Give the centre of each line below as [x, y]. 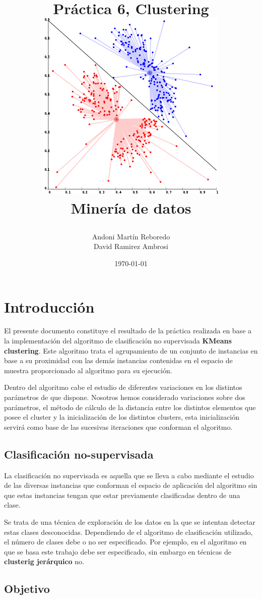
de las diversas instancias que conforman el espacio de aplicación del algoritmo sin [131, 485]
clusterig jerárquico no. [44, 561]
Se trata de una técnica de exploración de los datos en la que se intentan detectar [130, 521]
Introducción [49, 306]
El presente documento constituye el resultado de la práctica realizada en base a [128, 331]
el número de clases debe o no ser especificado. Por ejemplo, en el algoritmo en [125, 542]
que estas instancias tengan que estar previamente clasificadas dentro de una [122, 495]
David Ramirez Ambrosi [131, 246]
